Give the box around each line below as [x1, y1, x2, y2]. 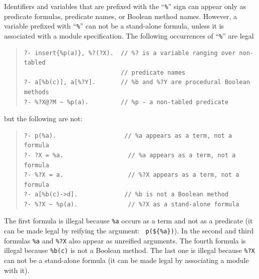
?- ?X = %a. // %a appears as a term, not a [24, 151, 236, 159]
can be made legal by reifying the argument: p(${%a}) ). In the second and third [4, 225, 254, 236]
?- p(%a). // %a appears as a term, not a [24, 132, 232, 139]
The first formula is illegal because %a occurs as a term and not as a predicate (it [4, 215, 253, 226]
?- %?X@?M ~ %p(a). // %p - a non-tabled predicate [24, 98, 228, 106]
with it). [4, 264, 30, 275]
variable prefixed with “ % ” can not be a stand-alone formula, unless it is [4, 21, 224, 31]
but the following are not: [4, 113, 83, 124]
